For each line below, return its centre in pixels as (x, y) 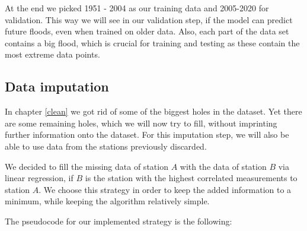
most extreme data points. (52, 54)
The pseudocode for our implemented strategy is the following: (119, 221)
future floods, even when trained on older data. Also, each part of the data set (147, 31)
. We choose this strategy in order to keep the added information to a (165, 189)
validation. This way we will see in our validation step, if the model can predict (149, 19)
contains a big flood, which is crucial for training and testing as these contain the (152, 42)
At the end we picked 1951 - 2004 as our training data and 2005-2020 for (137, 8)
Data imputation (57, 86)
